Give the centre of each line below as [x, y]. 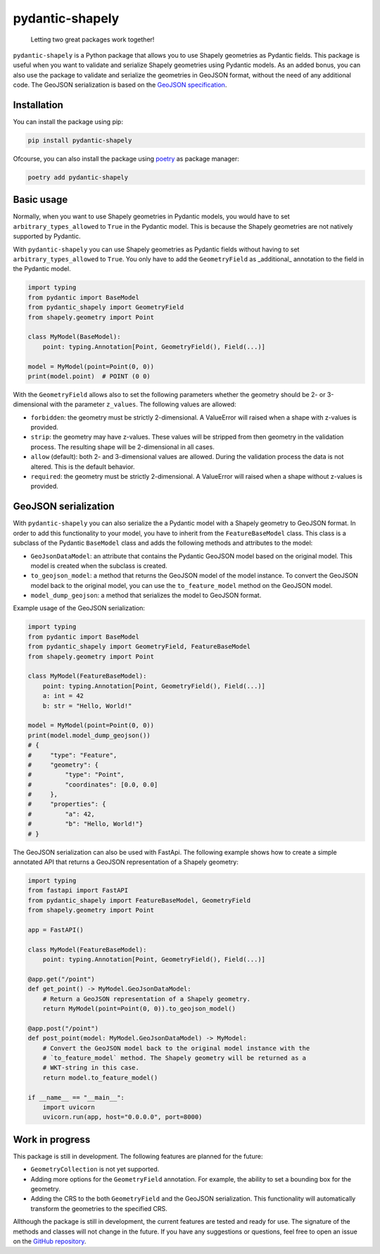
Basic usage [40, 200]
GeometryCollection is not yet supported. [95, 1170]
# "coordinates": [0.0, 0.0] [93, 784]
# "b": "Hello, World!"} [85, 824]
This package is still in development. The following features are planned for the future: [138, 1156]
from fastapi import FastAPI [78, 890]
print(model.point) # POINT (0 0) [89, 376]
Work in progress [52, 1140]
